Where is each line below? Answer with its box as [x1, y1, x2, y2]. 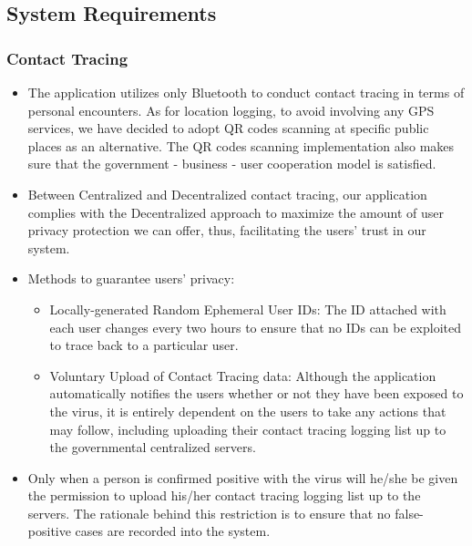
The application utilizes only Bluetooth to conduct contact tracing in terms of [27, 83, 465, 101]
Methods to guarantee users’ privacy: [27, 269, 235, 288]
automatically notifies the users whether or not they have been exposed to [49, 384, 464, 403]
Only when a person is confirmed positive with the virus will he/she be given [27, 468, 458, 487]
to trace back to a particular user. [49, 335, 239, 355]
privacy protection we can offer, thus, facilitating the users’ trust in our [27, 221, 426, 240]
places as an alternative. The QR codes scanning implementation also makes [27, 136, 455, 155]
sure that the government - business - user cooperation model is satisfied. [27, 154, 436, 173]
